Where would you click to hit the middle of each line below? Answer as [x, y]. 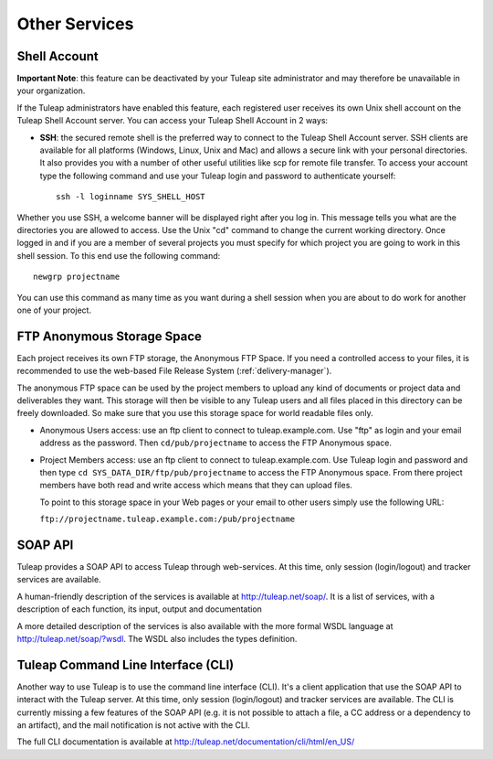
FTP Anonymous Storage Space [110, 336]
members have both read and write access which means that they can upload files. [196, 486]
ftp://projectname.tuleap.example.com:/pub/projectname [168, 519]
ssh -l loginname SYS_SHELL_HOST [131, 197]
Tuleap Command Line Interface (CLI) [126, 664]
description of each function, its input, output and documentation [139, 609]
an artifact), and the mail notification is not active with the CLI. [134, 725]
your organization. [51, 91]
